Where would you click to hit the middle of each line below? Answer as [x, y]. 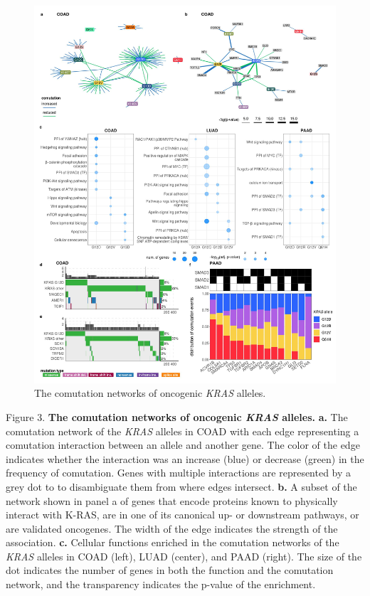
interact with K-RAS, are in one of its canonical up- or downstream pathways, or [183, 515]
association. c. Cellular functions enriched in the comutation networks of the [173, 542]
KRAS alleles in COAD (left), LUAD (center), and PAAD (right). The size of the [184, 556]
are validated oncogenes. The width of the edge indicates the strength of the [172, 528]
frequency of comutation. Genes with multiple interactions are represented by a [179, 473]
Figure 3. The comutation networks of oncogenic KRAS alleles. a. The [177, 416]
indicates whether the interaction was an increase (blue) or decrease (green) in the [185, 458]
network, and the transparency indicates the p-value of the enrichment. [161, 584]
